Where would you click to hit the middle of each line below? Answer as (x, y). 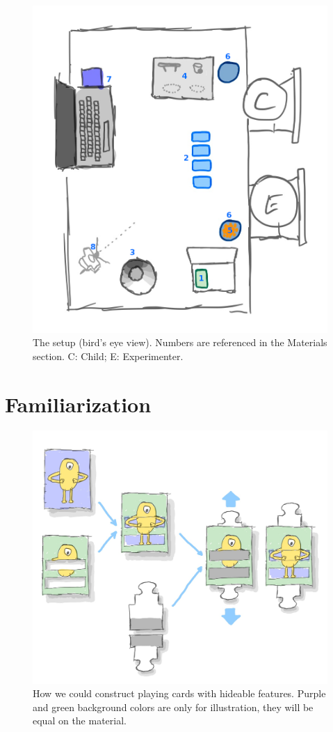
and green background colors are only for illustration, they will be (173, 707)
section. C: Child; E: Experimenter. (108, 356)
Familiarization (78, 404)
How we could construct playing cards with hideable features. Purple (179, 693)
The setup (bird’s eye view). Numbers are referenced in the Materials (180, 342)
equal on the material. (80, 721)
